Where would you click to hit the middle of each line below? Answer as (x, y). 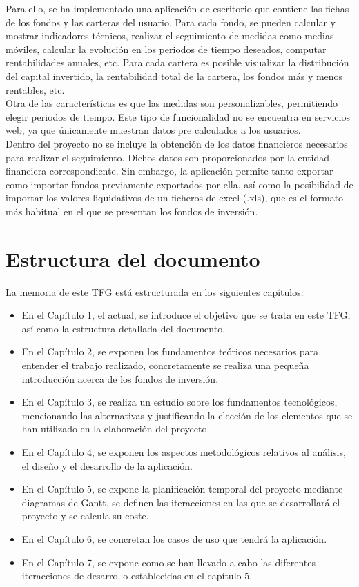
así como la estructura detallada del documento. (124, 328)
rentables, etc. (35, 89)
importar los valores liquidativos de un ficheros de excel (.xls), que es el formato (175, 198)
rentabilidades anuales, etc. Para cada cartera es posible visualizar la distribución (177, 62)
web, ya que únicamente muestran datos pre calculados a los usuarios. (153, 130)
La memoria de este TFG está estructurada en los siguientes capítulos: (155, 291)
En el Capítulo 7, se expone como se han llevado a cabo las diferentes (168, 562)
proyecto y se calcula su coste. (85, 516)
